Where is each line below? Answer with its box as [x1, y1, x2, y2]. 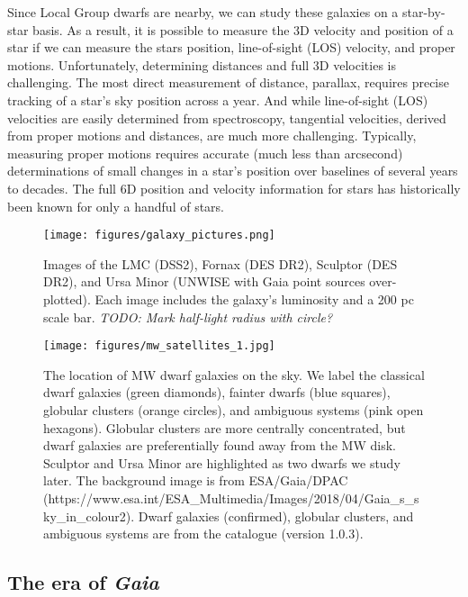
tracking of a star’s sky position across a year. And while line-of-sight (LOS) [7, 90, 428, 109]
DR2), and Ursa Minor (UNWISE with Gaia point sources [43, 272, 365, 291]
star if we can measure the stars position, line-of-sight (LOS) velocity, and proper [7, 38, 455, 57]
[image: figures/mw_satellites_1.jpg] [43, 339, 275, 353]
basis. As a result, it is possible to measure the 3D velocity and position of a [32, 20, 454, 39]
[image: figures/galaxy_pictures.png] [43, 229, 275, 242]
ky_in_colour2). [43, 506, 135, 525]
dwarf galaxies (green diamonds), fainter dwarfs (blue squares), [43, 383, 391, 402]
